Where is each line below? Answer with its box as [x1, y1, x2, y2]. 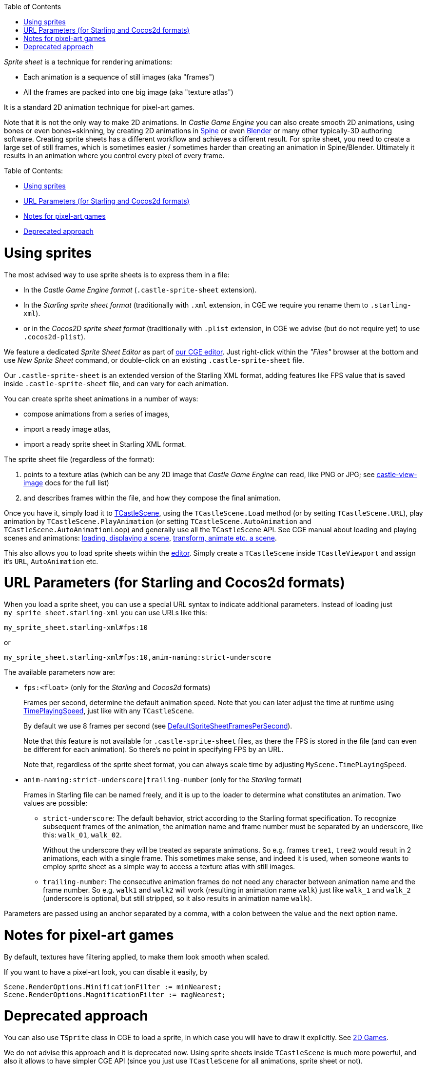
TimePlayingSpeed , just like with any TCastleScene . [23, 707, 194, 715]
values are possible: [23, 799, 88, 807]
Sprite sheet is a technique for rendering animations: [4, 58, 173, 66]
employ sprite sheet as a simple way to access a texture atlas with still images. [43, 862, 295, 871]
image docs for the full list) [23, 478, 109, 487]
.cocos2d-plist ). [23, 332, 86, 341]
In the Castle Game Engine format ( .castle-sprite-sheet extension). [23, 285, 257, 294]
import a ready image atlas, [23, 424, 111, 433]
